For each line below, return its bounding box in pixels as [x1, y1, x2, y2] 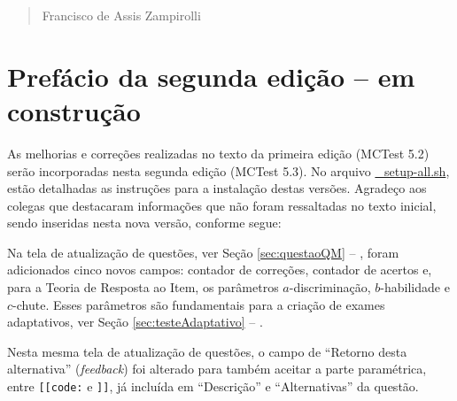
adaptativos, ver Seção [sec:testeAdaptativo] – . [7, 312, 263, 331]
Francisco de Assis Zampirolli [42, 6, 201, 24]
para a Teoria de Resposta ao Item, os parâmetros [7, 278, 279, 297]
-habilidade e [380, 278, 450, 297]
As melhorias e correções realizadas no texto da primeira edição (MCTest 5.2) [7, 143, 430, 162]
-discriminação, [289, 278, 371, 297]
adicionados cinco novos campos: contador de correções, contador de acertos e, [7, 260, 432, 279]
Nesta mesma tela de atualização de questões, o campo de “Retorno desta [7, 342, 407, 360]
